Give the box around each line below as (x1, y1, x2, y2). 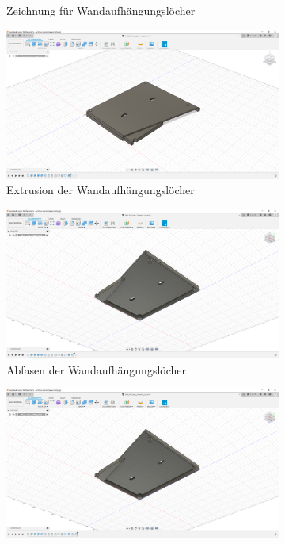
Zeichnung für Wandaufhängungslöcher (6, 2, 196, 18)
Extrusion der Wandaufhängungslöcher (6, 182, 195, 198)
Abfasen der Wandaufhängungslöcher (6, 361, 187, 377)
